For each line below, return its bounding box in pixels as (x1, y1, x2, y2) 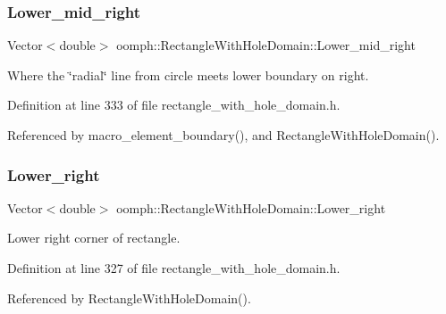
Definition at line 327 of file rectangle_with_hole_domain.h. (7, 259, 341, 277)
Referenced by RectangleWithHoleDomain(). (7, 288, 251, 307)
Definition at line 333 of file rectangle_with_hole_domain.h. (7, 95, 341, 114)
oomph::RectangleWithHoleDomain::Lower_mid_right (116, 36, 416, 54)
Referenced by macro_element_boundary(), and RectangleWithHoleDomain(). (7, 126, 440, 144)
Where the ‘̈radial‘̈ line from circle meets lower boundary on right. (7, 65, 369, 84)
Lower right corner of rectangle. (7, 228, 181, 247)
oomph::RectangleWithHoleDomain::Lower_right (116, 198, 386, 217)
